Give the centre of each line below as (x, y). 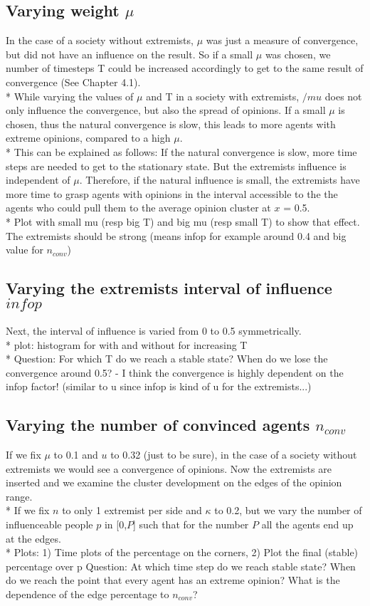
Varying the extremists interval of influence (169, 288)
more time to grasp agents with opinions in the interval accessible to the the (172, 193)
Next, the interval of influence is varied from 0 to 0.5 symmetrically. (154, 330)
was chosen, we (298, 54)
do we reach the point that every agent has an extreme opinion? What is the (173, 580)
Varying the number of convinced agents (158, 425)
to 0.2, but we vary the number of (288, 510)
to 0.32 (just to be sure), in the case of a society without (234, 455)
